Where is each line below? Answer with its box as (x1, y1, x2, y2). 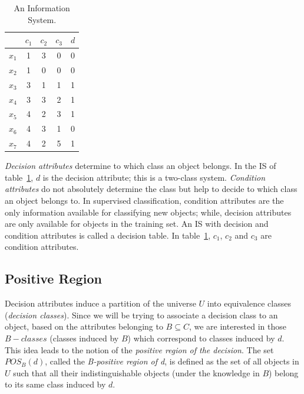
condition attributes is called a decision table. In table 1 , (5, 229, 211, 241)
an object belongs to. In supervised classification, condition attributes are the (5, 194, 284, 206)
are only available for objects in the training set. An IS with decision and (5, 217, 269, 230)
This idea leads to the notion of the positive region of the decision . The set (5, 343, 274, 356)
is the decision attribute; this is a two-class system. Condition (42, 171, 266, 183)
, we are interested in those (189, 320, 287, 333)
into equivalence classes (207, 297, 291, 310)
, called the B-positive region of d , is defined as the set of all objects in (45, 355, 299, 367)
